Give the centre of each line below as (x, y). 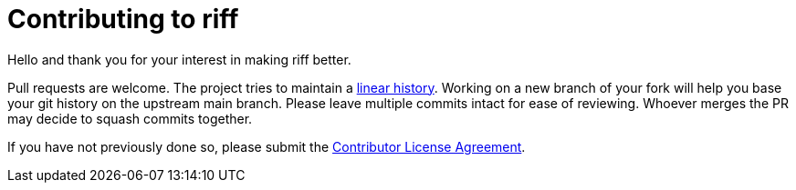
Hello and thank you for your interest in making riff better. (179, 59)
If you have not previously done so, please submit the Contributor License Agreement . (267, 146)
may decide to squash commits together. (130, 118)
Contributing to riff (123, 19)
